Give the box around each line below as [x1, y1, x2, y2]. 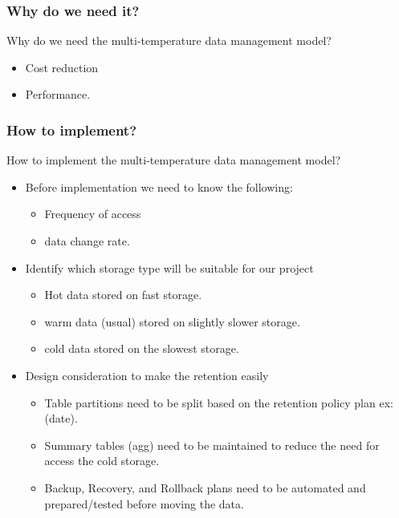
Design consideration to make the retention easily [25, 366, 269, 383]
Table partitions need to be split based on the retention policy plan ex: [44, 394, 393, 411]
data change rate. [44, 233, 130, 249]
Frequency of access [44, 205, 141, 222]
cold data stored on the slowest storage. [44, 340, 239, 357]
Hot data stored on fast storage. [44, 286, 202, 303]
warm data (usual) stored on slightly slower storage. [44, 313, 300, 330]
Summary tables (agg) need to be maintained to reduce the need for [44, 436, 380, 453]
